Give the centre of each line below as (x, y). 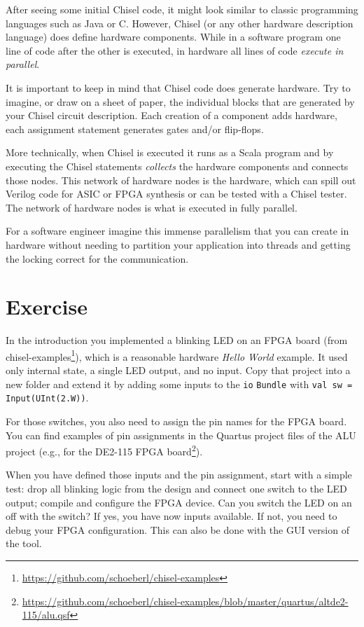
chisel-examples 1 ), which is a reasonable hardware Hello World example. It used (177, 355)
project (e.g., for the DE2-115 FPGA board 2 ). (104, 450)
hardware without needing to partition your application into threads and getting (178, 244)
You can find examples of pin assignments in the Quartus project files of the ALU (181, 435)
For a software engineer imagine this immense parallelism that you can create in (177, 231)
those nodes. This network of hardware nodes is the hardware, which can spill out (181, 180)
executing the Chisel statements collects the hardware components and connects (177, 166)
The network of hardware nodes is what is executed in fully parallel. (152, 207)
